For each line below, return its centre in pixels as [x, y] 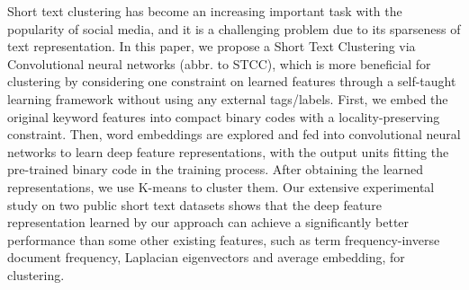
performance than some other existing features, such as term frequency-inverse [224, 239]
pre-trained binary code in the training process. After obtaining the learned [216, 169]
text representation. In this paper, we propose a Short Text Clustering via [212, 46]
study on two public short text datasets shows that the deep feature [194, 204]
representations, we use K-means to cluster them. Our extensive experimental [221, 186]
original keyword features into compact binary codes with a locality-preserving [224, 116]
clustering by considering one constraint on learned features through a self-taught [232, 81]
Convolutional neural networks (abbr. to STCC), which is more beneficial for [219, 63]
